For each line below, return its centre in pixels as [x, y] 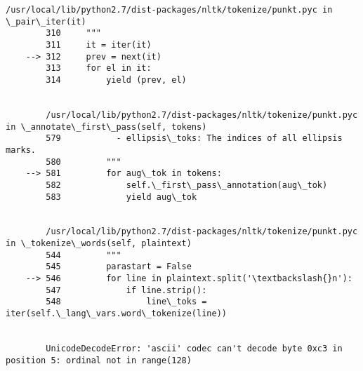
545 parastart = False [119, 267]
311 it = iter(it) [99, 45]
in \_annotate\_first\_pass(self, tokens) [106, 127]
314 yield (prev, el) [116, 80]
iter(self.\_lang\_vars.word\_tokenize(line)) [116, 314]
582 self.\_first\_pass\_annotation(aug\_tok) [187, 185]
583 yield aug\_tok [121, 197]
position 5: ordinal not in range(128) [99, 360]
